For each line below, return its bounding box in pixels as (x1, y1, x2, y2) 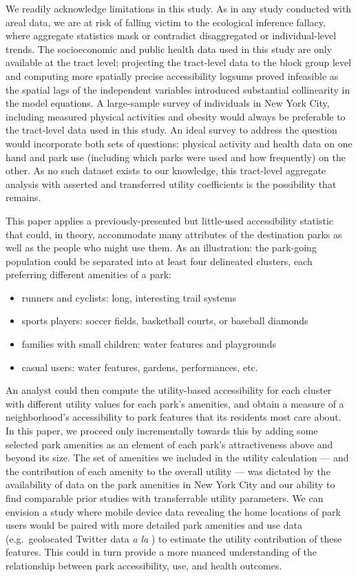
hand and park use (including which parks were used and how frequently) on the (6, 149, 346, 164)
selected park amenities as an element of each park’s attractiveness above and (6, 437, 333, 451)
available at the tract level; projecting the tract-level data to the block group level (6, 55, 352, 70)
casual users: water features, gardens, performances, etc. (21, 359, 258, 374)
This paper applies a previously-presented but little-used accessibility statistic (6, 213, 334, 227)
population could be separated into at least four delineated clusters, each (6, 253, 313, 268)
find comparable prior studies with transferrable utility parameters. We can (6, 491, 324, 505)
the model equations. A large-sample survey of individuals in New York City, (6, 96, 330, 110)
